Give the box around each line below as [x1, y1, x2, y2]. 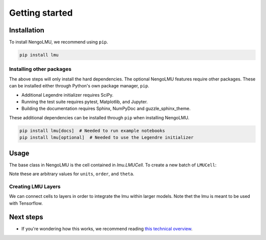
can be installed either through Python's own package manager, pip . [9, 83, 150, 89]
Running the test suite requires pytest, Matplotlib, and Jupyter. [21, 99, 148, 105]
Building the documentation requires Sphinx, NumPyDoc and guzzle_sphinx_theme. [21, 106, 191, 111]
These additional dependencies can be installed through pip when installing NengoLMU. [9, 114, 190, 120]
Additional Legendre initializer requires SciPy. [21, 92, 113, 98]
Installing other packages [9, 66, 71, 73]
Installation [9, 26, 44, 34]
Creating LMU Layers [9, 183, 61, 190]
